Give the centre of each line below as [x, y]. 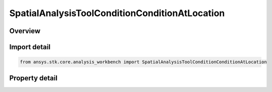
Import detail [30, 47]
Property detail [33, 78]
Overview [25, 31]
